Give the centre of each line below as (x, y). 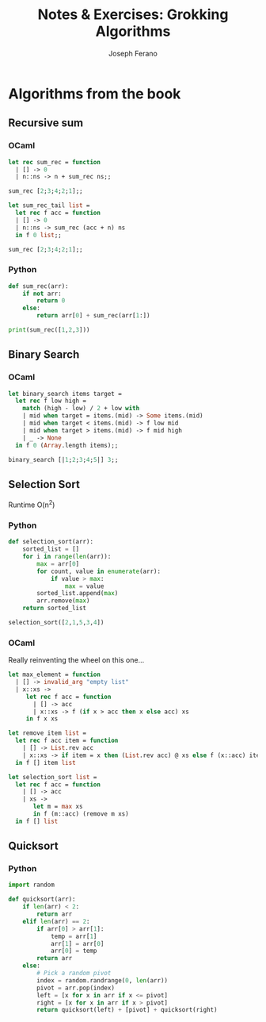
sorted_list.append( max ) (78, 594)
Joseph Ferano (133, 53)
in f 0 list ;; (38, 235)
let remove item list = (47, 733)
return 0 (51, 301)
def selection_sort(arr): (51, 542)
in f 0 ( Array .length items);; (67, 445)
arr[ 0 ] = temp (74, 951)
